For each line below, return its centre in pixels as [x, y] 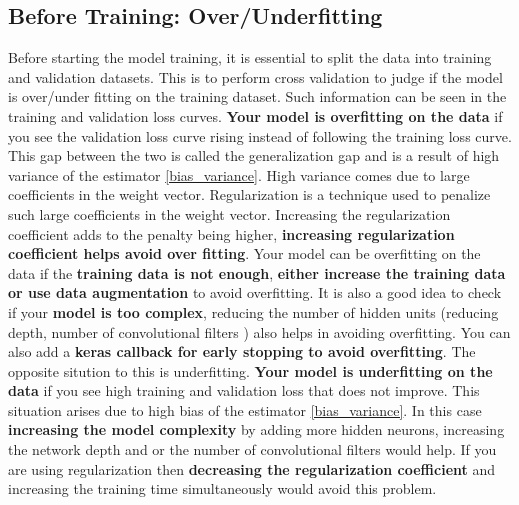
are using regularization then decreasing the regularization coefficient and [251, 468]
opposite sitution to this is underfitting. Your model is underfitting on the [250, 370]
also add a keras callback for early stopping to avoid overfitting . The [242, 351]
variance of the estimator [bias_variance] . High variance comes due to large [239, 174]
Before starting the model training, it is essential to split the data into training [250, 57]
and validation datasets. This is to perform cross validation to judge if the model [255, 76]
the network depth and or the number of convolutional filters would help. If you [252, 449]
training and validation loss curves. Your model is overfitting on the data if [255, 115]
